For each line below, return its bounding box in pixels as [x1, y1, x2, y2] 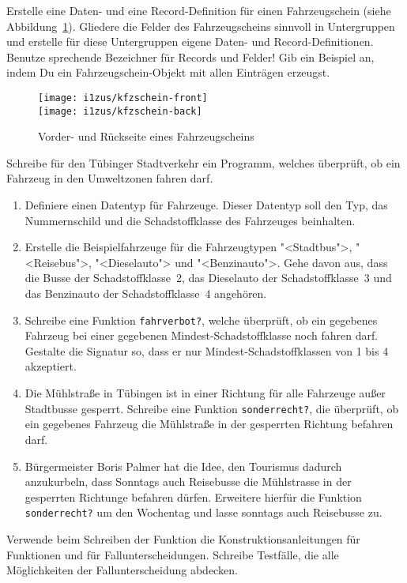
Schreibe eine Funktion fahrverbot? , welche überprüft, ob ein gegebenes [24, 311, 378, 328]
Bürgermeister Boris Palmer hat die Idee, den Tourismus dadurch [24, 457, 342, 474]
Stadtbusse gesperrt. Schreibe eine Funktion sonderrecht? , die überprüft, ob [24, 400, 399, 416]
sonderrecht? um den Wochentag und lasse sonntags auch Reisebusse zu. [24, 504, 383, 521]
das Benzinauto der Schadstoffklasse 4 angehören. [24, 285, 267, 302]
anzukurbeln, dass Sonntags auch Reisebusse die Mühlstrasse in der [24, 473, 352, 490]
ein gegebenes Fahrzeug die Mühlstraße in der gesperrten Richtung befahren [24, 416, 394, 432]
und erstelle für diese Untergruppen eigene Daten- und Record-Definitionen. [6, 33, 374, 50]
